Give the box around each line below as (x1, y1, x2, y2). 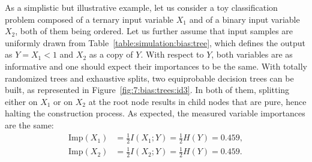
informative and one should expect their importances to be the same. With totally (5, 59, 307, 72)
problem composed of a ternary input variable (5, 13, 174, 25)
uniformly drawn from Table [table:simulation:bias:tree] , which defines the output (5, 36, 305, 49)
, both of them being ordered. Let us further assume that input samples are (15, 25, 293, 37)
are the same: (5, 118, 54, 131)
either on (5, 95, 38, 107)
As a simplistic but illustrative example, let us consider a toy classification (5, 1, 278, 13)
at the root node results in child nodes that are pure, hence (88, 95, 307, 107)
